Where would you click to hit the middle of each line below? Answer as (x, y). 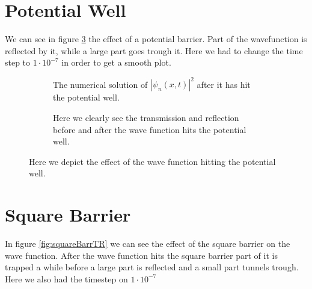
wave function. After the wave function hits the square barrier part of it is (141, 255)
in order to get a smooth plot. (116, 62)
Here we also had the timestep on (66, 278)
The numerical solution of (100, 84)
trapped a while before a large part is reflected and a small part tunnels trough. (152, 267)
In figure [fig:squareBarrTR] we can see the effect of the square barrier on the (148, 244)
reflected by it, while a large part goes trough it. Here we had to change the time (154, 50)
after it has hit (224, 84)
